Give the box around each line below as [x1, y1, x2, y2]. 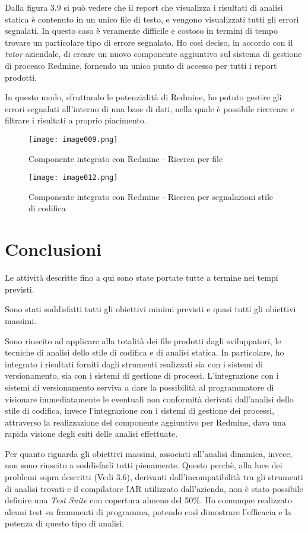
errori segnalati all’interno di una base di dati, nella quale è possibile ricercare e [5, 102, 294, 115]
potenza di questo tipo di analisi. [5, 517, 125, 529]
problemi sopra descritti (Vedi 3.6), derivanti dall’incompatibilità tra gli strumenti [5, 471, 303, 483]
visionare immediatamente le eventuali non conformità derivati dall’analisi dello [5, 392, 294, 405]
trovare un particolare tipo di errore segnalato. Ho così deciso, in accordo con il [5, 36, 293, 48]
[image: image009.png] [28, 135, 118, 144]
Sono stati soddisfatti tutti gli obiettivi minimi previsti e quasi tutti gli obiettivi [5, 303, 296, 315]
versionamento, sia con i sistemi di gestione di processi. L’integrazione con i [5, 369, 279, 382]
